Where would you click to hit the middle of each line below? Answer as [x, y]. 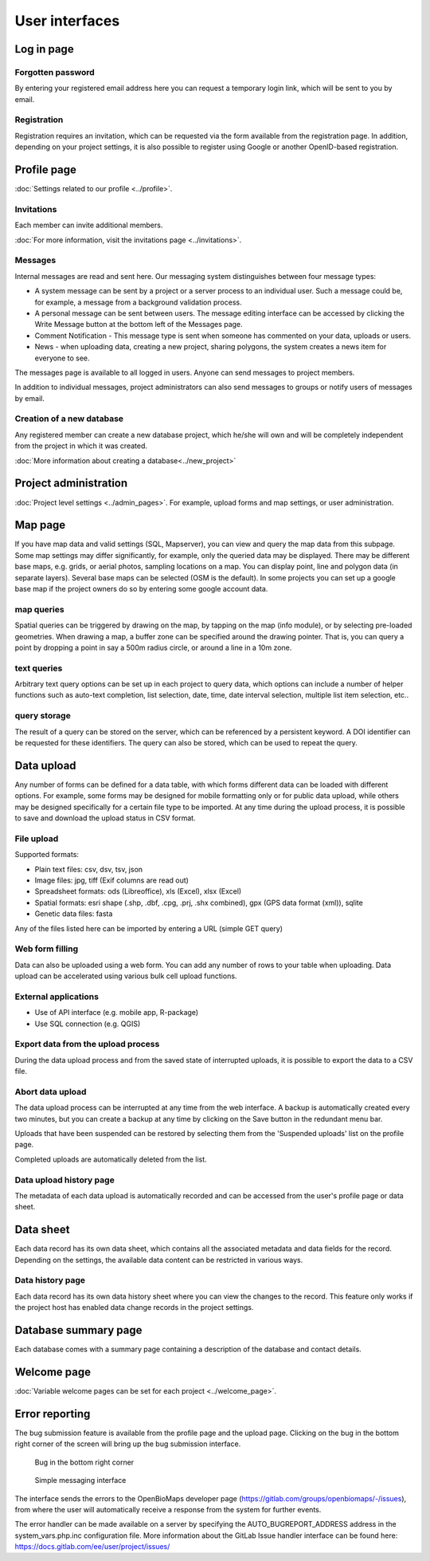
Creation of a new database [69, 419]
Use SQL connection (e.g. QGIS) [88, 1024]
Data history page [50, 1280]
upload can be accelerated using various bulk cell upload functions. [126, 976]
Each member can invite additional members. [89, 225]
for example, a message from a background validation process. [138, 302]
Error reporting [53, 1414]
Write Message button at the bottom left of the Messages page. [139, 324]
